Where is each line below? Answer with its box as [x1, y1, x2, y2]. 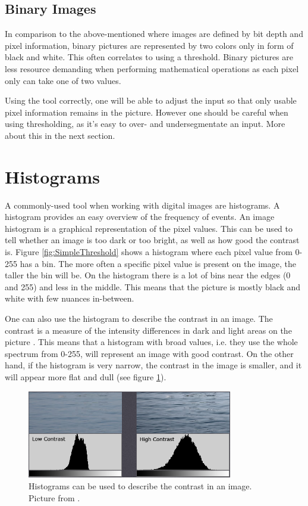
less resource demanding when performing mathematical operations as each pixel [5, 62, 299, 74]
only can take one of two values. [5, 74, 121, 86]
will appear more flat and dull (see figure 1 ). [5, 370, 166, 383]
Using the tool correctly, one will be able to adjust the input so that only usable [5, 94, 297, 107]
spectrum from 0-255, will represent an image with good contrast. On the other [5, 347, 294, 359]
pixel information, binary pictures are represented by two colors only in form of [5, 39, 294, 51]
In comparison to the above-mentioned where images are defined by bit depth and [5, 27, 303, 40]
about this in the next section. [5, 129, 115, 141]
